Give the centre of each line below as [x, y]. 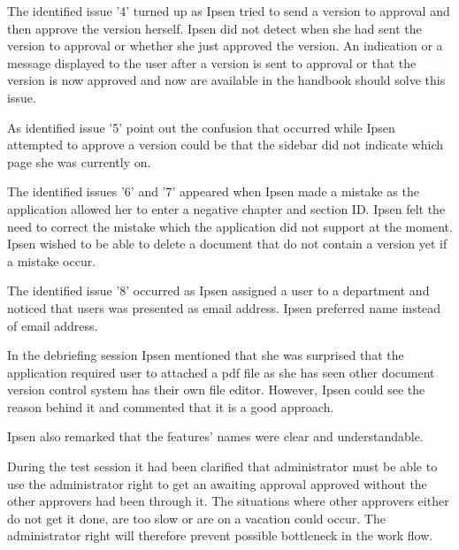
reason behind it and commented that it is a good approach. [171, 406]
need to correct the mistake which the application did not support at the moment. [230, 226]
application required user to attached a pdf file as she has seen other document [221, 372]
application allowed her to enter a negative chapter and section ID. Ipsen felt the [226, 208]
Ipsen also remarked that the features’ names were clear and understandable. [215, 436]
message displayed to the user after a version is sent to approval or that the [212, 62]
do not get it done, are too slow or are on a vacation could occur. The [196, 518]
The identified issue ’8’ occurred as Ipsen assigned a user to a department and [218, 290]
